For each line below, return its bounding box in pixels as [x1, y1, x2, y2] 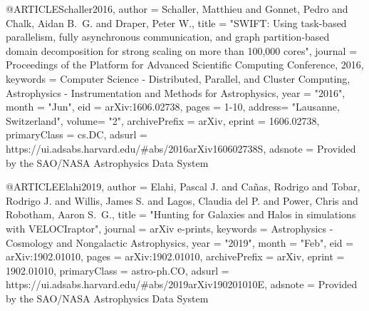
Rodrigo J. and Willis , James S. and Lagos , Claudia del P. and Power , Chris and [6, 193, 358, 208]
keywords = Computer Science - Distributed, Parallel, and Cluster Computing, [6, 71, 350, 86]
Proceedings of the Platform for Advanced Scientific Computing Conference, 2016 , [6, 57, 364, 72]
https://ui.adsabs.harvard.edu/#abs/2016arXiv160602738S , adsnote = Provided [6, 141, 356, 155]
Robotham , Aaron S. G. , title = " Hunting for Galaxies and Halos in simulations [6, 207, 356, 222]
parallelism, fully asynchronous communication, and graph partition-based [6, 29, 330, 44]
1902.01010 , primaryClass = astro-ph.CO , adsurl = [6, 262, 229, 277]
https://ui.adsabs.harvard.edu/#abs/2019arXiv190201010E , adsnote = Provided [6, 277, 358, 292]
